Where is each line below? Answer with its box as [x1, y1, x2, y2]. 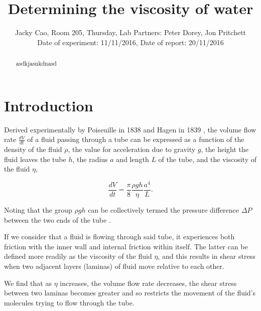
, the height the [201, 144, 249, 154]
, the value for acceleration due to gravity [68, 144, 196, 154]
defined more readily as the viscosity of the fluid [4, 251, 152, 261]
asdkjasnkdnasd [16, 59, 57, 68]
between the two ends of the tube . [4, 214, 111, 225]
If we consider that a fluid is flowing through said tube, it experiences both [4, 231, 235, 242]
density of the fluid [4, 144, 62, 154]
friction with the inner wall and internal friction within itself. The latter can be [4, 241, 248, 251]
